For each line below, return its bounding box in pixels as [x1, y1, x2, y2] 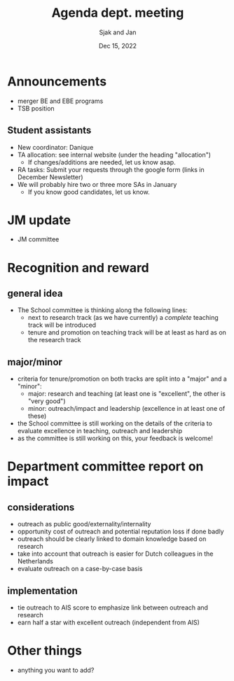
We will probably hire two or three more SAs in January [17, 180, 177, 188]
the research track [27, 336, 81, 344]
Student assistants [7, 125, 92, 136]
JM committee [17, 235, 60, 244]
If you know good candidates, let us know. [27, 188, 150, 196]
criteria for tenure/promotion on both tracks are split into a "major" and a [17, 374, 228, 383]
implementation [7, 584, 78, 596]
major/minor [7, 356, 63, 368]
